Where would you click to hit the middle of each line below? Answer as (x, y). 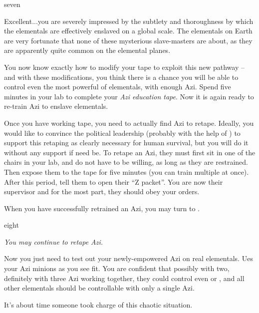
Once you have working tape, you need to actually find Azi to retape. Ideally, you (129, 123)
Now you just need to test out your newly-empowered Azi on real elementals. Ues (129, 258)
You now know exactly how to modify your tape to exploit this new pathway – (124, 67)
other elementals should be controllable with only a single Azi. (99, 288)
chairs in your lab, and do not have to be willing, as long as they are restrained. (126, 162)
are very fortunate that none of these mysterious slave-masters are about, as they (128, 40)
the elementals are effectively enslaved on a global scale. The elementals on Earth (128, 31)
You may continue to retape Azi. (54, 241)
